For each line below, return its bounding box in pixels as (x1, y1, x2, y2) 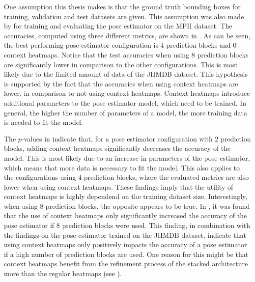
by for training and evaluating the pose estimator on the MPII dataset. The (4, 21, 232, 31)
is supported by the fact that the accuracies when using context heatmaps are (4, 78, 238, 88)
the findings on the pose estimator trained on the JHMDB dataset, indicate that (4, 229, 246, 240)
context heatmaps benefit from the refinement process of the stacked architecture (4, 258, 248, 269)
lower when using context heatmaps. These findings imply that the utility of (4, 181, 233, 192)
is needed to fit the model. (4, 117, 83, 127)
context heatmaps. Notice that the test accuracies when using (4, 49, 190, 59)
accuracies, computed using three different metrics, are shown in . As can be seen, (4, 30, 251, 40)
